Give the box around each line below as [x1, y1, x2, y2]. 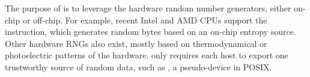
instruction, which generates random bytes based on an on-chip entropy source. [5, 25, 296, 38]
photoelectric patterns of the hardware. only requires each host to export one [5, 49, 288, 61]
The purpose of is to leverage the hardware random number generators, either [5, 2, 291, 14]
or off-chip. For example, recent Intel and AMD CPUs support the [22, 13, 267, 26]
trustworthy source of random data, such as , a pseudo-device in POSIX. [5, 60, 272, 73]
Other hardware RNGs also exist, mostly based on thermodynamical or [5, 37, 267, 49]
